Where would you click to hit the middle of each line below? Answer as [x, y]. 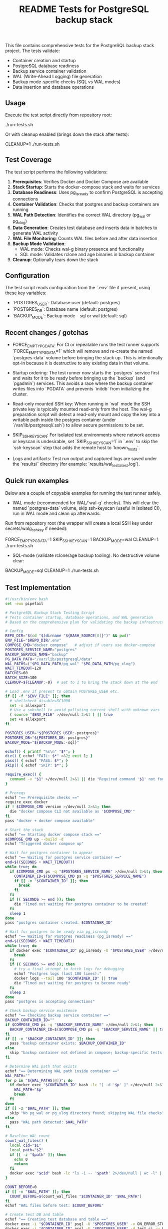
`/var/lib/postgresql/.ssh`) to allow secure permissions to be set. [78, 425]
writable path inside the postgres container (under [64, 420]
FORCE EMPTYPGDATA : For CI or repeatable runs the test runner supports [86, 345]
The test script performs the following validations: [56, 172]
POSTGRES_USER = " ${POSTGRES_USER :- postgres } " [52, 733]
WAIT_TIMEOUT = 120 [23, 668]
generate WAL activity [35, 233]
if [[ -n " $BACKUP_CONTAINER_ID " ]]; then [50, 1039]
